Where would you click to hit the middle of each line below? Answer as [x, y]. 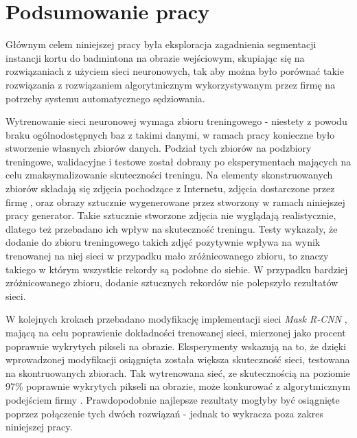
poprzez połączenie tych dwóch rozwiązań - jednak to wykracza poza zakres [164, 413]
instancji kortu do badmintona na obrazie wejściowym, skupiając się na [155, 57]
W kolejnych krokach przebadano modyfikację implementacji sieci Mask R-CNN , [176, 319]
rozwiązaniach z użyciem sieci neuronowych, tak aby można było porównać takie [175, 71]
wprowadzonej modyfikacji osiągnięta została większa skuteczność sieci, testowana [178, 359]
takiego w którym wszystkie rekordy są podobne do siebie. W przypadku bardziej [177, 269]
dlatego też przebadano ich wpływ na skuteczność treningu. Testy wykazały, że [172, 228]
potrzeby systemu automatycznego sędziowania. [105, 98]
